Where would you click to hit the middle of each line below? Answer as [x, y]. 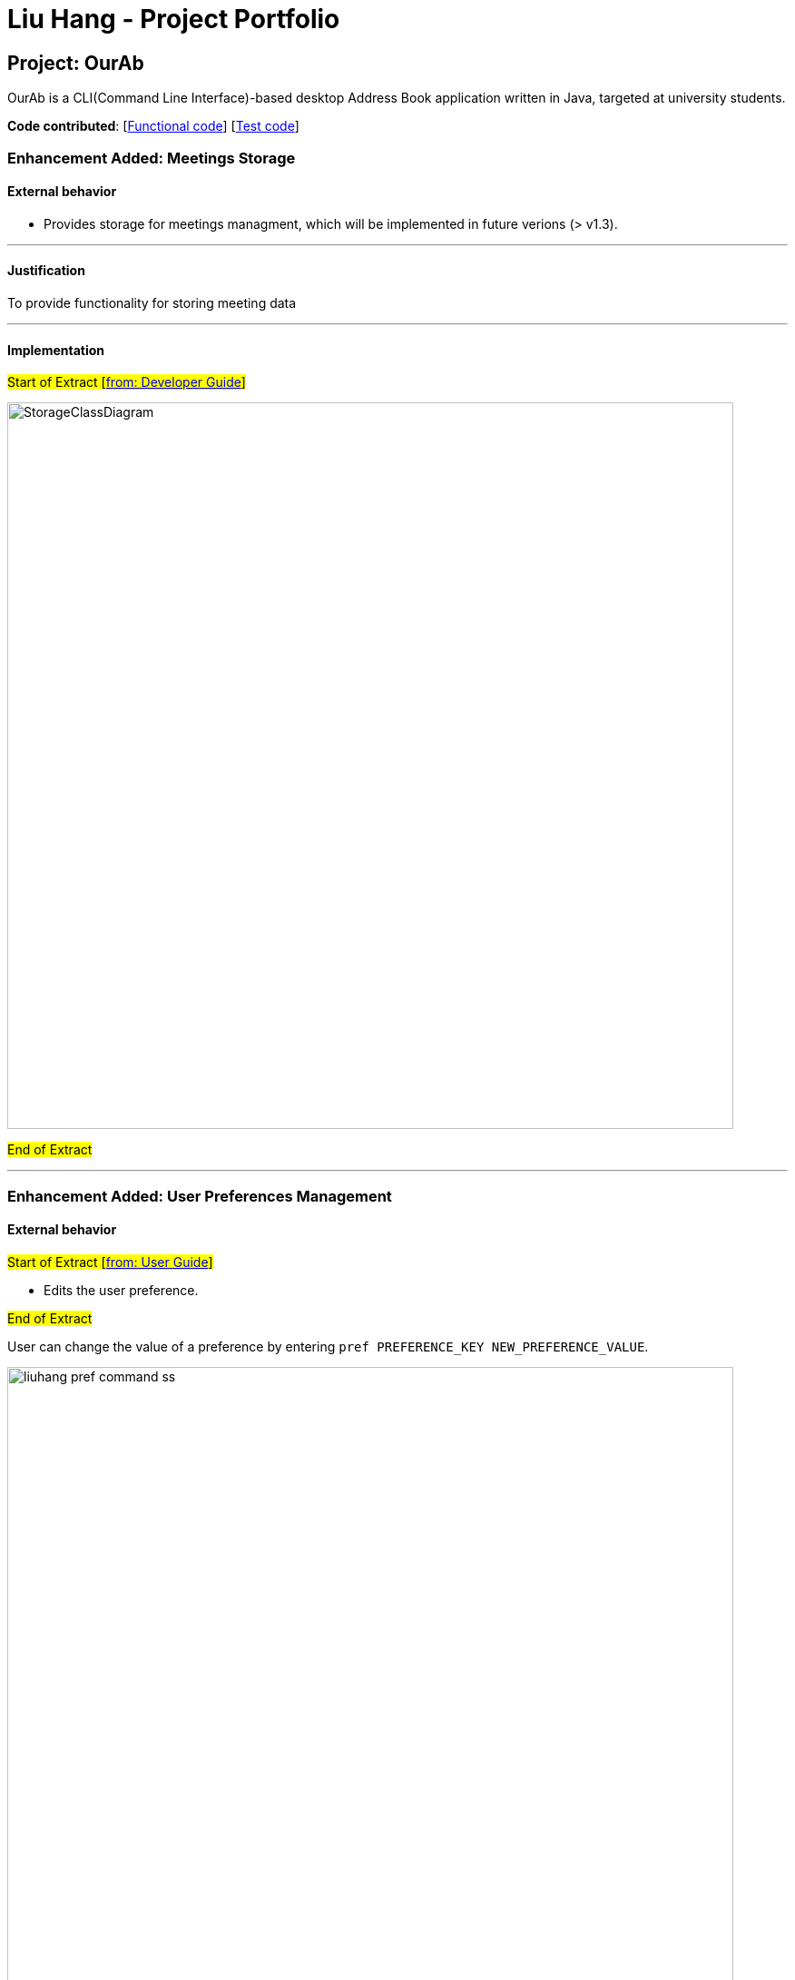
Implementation [56, 350]
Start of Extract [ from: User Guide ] [110, 1262]
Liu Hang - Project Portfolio [174, 19]
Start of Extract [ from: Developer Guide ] [127, 382]
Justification [46, 271]
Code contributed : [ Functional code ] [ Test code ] [153, 126]
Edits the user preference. [121, 1290]
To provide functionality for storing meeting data [152, 302]
